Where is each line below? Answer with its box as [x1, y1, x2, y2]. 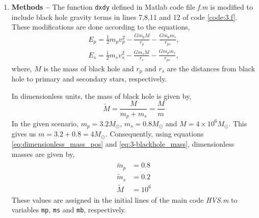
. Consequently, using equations [105, 128, 204, 139]
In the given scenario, [11, 118, 79, 128]
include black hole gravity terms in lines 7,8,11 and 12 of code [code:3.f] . [11, 11, 238, 22]
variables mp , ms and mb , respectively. [11, 204, 126, 215]
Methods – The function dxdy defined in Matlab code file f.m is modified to [11, 2, 253, 12]
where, [11, 63, 32, 73]
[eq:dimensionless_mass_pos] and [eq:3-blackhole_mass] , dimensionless [11, 139, 235, 149]
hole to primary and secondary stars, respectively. [11, 73, 167, 84]
